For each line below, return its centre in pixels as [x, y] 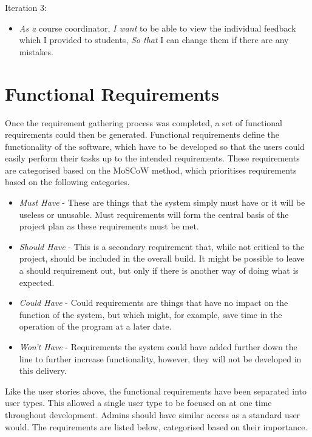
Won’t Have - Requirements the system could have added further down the [158, 347]
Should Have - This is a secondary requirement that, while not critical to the [162, 246]
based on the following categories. [67, 182]
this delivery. [43, 371]
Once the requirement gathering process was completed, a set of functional [144, 122]
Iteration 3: [26, 7]
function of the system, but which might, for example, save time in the [151, 314]
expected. [37, 282]
